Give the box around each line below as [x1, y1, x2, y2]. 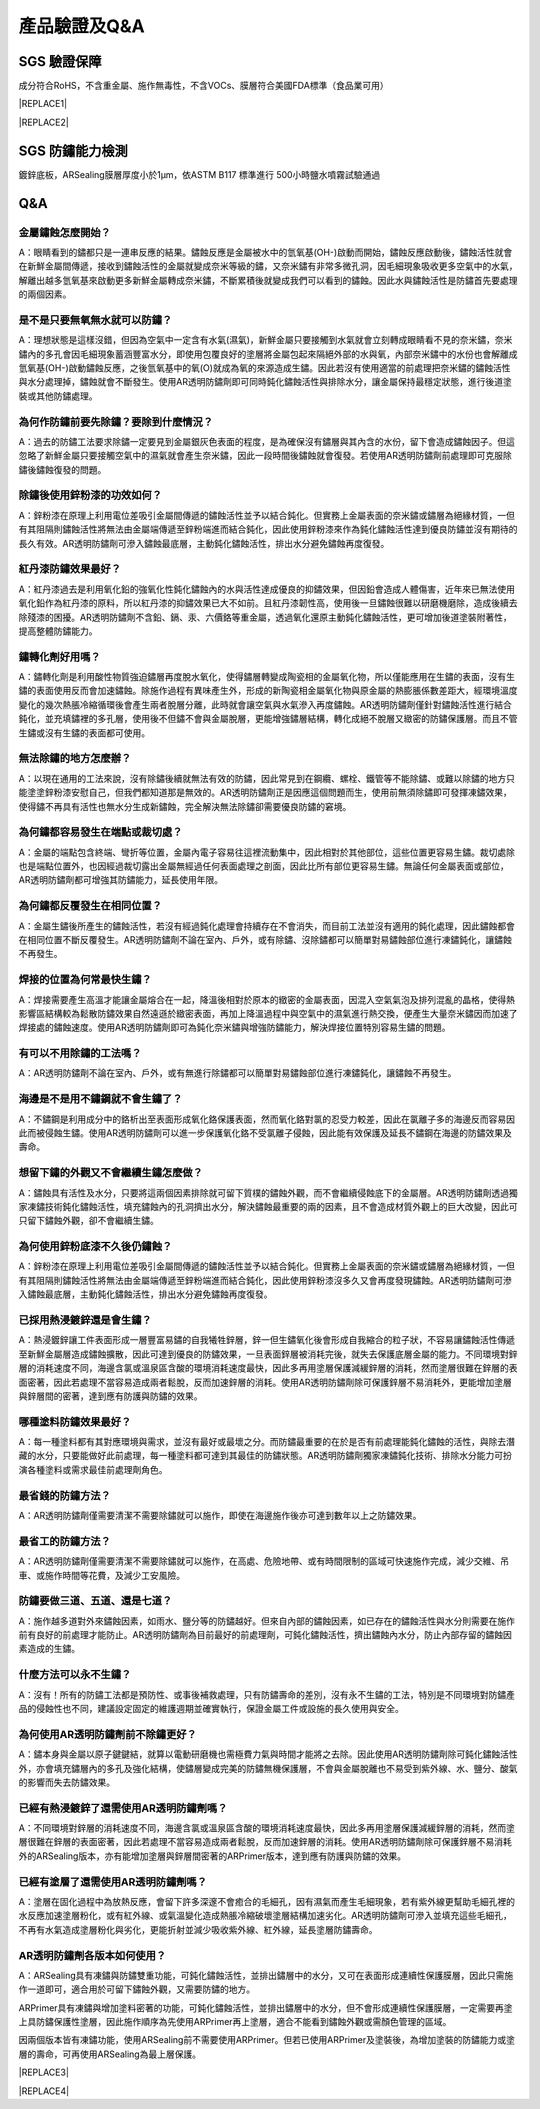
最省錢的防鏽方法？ [18, 1488, 112, 1502]
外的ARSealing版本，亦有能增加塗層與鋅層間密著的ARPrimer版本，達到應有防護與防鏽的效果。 [18, 1850, 407, 1862]
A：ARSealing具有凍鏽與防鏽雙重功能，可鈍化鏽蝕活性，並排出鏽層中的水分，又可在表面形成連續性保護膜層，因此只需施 [18, 1969, 514, 1981]
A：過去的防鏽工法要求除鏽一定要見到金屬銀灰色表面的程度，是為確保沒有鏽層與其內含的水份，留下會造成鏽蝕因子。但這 [18, 435, 515, 447]
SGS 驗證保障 [18, 53, 102, 70]
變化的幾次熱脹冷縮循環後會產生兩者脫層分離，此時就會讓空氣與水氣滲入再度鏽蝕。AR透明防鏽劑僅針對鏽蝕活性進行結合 [18, 698, 512, 710]
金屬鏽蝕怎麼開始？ [18, 225, 112, 239]
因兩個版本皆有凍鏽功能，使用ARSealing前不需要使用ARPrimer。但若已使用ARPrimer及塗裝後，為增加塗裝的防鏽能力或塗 [18, 2034, 515, 2046]
